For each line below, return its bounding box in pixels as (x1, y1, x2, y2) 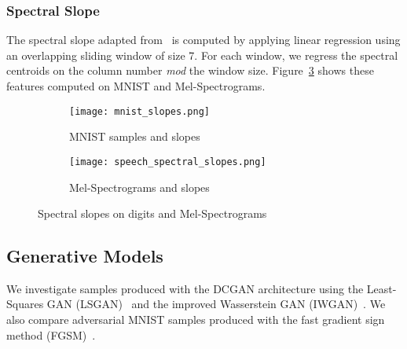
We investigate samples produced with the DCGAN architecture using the (6, 280, 364, 296)
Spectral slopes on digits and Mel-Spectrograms (38, 205, 267, 222)
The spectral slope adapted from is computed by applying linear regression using (6, 31, 401, 48)
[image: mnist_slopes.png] (69, 105, 210, 117)
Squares (6, 296, 44, 312)
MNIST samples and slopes (69, 128, 200, 145)
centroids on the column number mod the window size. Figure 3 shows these (6, 62, 374, 79)
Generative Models (6, 244, 163, 268)
